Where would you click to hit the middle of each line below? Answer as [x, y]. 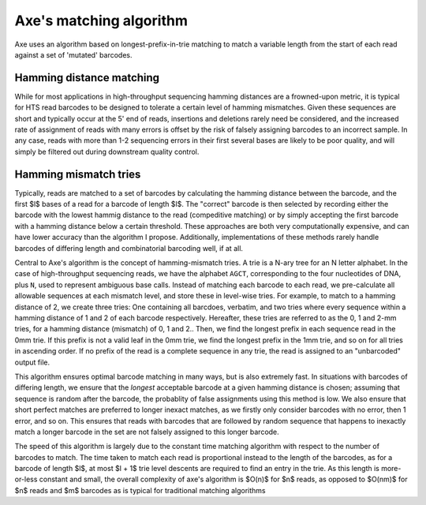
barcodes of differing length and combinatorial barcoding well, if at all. [129, 248]
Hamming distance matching [87, 78]
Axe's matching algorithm [101, 21]
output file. [32, 362]
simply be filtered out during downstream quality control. [107, 151]
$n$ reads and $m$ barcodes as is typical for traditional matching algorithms [140, 490]
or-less [26, 479]
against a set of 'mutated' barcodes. [73, 54]
